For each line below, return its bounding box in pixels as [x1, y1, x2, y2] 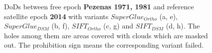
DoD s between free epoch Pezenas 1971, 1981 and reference [4, 1, 194, 11]
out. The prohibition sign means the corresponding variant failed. [4, 40, 204, 50]
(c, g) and [103, 21, 134, 31]
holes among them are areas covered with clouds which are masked [4, 30, 208, 40]
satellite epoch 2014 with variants [4, 11, 109, 21]
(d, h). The [166, 21, 200, 31]
